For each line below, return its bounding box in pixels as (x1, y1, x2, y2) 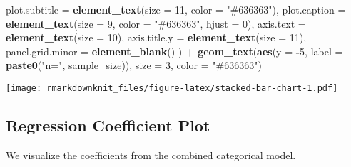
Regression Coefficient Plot (6, 114, 210, 136)
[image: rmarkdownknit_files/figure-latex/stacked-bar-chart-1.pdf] (6, 82, 338, 93)
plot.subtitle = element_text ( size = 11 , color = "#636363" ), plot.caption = (6, 2, 346, 16)
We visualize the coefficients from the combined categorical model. (6, 147, 296, 162)
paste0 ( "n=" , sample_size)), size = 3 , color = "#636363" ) (6, 58, 262, 72)
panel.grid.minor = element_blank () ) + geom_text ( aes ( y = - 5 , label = (6, 43, 343, 58)
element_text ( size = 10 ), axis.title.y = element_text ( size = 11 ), (6, 30, 307, 45)
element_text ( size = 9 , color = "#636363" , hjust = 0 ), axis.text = (6, 16, 306, 31)
